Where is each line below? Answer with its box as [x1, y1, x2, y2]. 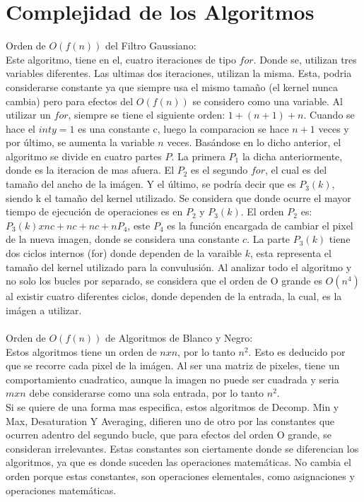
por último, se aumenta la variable [6, 135, 155, 150]
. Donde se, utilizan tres [253, 52, 357, 66]
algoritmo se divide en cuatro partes [6, 148, 162, 163]
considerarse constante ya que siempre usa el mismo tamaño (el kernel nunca [6, 79, 338, 94]
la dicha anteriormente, [242, 148, 343, 163]
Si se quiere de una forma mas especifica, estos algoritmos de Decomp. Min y [6, 399, 339, 414]
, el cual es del [264, 162, 327, 177]
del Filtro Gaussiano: [105, 38, 196, 53]
